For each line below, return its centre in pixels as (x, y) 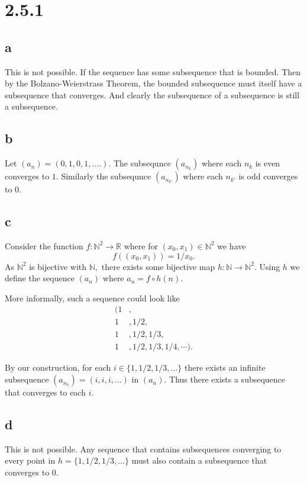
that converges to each (45, 392)
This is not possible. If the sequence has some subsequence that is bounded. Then (153, 71)
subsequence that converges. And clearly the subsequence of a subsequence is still (152, 94)
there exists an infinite (225, 367)
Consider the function (44, 245)
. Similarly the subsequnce (104, 176)
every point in (30, 460)
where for (141, 245)
